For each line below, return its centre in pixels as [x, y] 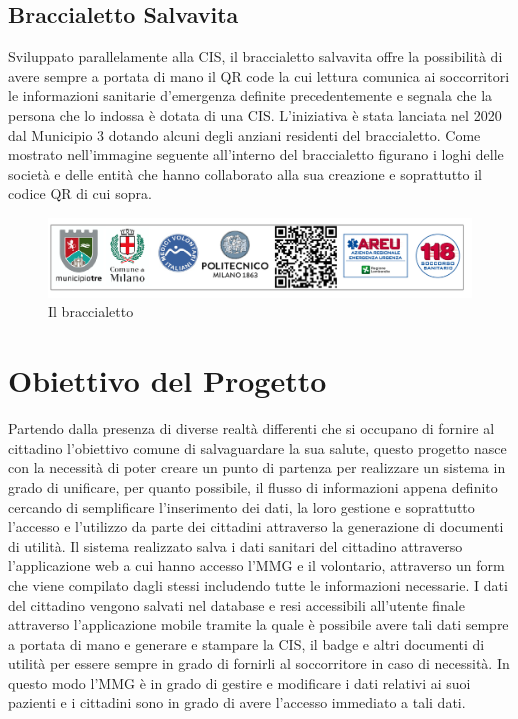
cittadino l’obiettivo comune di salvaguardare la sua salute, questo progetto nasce [257, 447]
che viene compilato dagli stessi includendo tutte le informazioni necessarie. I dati [258, 584]
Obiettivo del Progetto [167, 380]
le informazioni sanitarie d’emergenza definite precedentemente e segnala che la [250, 95]
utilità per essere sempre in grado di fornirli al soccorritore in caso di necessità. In [259, 663]
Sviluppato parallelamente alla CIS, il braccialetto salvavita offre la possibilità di [255, 56]
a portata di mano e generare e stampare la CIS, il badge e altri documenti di [246, 643]
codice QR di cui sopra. [80, 193]
